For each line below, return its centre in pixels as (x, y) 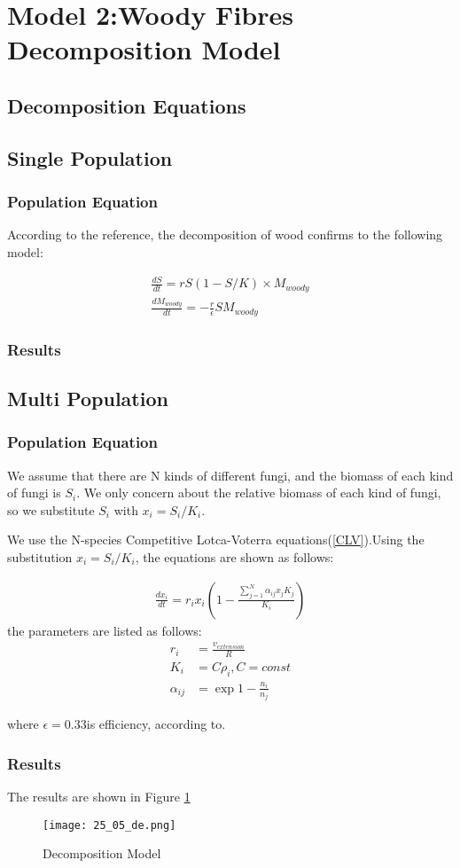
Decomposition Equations (127, 105)
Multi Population (88, 398)
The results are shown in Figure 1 (99, 797)
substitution (40, 556)
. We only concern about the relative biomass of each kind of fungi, (259, 493)
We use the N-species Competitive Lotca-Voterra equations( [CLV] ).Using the (216, 540)
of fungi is (34, 493)
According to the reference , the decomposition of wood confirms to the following (225, 235)
